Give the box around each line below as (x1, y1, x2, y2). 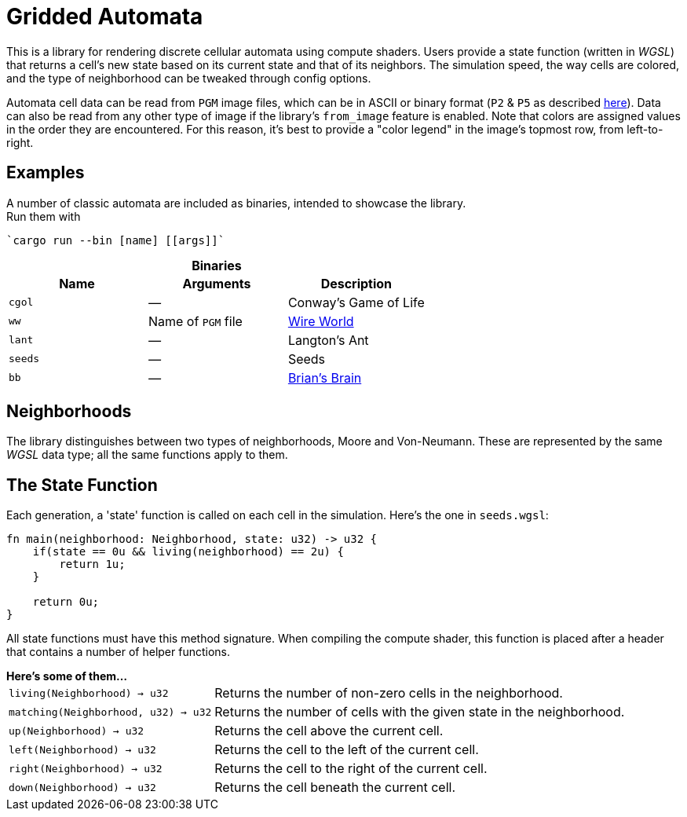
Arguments (182, 275, 251, 291)
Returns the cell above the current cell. (214, 723, 444, 739)
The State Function (6, 474, 158, 495)
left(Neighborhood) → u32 (9, 743, 156, 756)
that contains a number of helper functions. (6, 645, 231, 659)
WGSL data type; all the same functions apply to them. (6, 448, 288, 462)
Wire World (287, 313, 354, 329)
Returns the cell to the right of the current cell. (214, 760, 488, 777)
